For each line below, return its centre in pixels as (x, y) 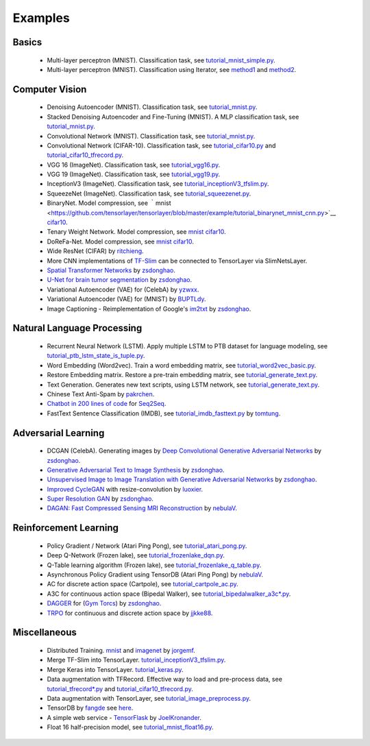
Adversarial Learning (59, 433)
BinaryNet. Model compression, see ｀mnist (109, 203)
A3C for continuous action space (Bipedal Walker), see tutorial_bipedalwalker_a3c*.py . (169, 594)
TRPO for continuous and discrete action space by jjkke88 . (130, 613)
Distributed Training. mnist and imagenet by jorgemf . (121, 650)
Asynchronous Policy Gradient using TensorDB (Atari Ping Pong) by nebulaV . (155, 575)
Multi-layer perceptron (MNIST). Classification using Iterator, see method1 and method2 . (172, 69)
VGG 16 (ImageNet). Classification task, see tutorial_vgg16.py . (134, 165)
